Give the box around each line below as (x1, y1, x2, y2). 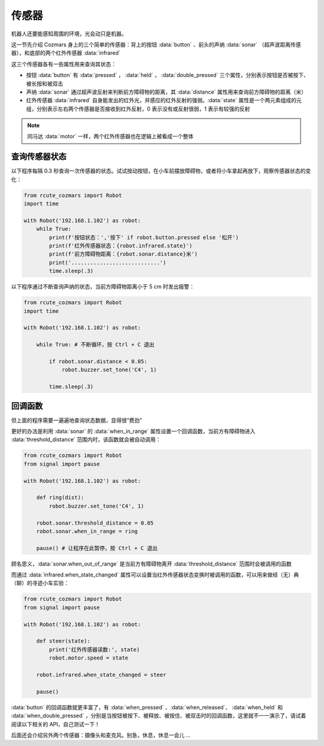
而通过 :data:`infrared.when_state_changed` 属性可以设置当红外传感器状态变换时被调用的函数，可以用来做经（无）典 (11, 571, 299, 578)
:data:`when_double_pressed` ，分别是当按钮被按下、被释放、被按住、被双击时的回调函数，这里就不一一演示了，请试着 (11, 712, 307, 720)
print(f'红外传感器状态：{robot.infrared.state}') (49, 242, 193, 249)
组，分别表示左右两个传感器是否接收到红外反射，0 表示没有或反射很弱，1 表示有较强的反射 (26, 105, 250, 112)
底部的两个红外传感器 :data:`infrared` (29, 49, 121, 57)
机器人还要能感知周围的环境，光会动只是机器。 (11, 30, 127, 37)
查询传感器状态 (11, 151, 67, 162)
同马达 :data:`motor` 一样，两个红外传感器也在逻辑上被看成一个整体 (27, 133, 194, 140)
